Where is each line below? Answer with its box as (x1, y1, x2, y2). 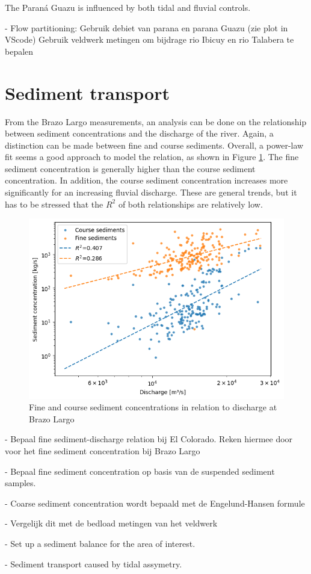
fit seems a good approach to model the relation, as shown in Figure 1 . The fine (5, 150, 299, 163)
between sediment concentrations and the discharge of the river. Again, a (5, 127, 274, 140)
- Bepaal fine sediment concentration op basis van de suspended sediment (5, 464, 275, 477)
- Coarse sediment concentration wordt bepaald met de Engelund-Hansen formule (5, 496, 305, 509)
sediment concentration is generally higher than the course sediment (5, 162, 256, 174)
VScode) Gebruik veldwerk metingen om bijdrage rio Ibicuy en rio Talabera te (5, 33, 294, 46)
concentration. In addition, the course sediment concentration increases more (5, 174, 288, 187)
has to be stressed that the (5, 197, 103, 210)
